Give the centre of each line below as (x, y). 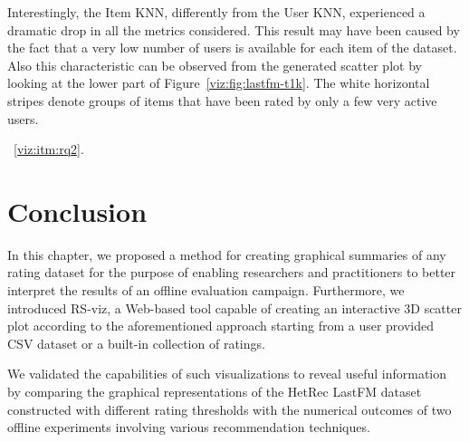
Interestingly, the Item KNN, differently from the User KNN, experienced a (216, 12)
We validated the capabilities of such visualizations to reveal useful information (227, 374)
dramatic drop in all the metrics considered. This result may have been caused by (234, 29)
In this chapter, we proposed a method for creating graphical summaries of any (227, 254)
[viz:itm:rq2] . (49, 149)
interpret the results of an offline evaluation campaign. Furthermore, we (206, 290)
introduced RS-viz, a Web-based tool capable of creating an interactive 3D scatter (234, 307)
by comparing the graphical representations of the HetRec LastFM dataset (215, 392)
